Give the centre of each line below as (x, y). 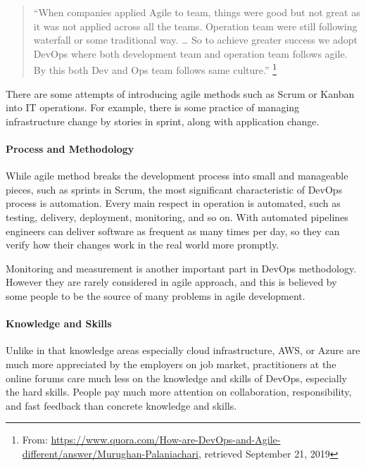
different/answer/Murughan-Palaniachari (110, 453)
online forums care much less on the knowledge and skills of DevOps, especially (176, 378)
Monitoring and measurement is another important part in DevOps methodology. (181, 268)
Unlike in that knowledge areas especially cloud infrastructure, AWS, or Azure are (183, 350)
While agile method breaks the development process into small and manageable (177, 176)
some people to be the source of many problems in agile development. (156, 295)
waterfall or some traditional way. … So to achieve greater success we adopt (195, 40)
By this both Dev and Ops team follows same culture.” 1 (155, 69)
